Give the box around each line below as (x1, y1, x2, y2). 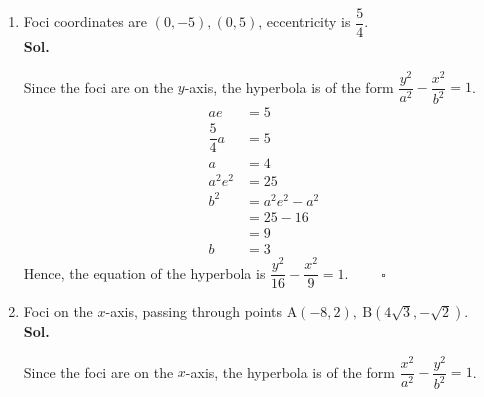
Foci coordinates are (23, 11, 148, 32)
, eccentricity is (258, 11, 351, 32)
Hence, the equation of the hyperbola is (23, 262, 266, 283)
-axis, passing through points (105, 301, 283, 322)
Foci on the (23, 301, 93, 322)
